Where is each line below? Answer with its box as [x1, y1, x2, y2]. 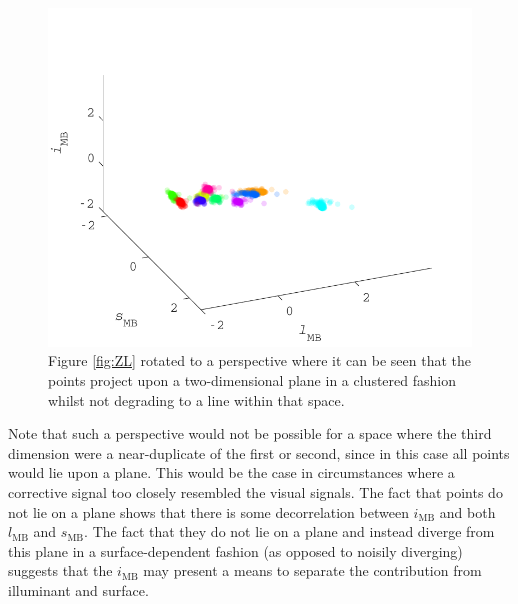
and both [439, 501, 496, 522]
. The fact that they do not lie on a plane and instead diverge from [84, 521, 495, 542]
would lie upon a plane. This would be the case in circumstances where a [8, 462, 455, 483]
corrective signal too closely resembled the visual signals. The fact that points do [8, 482, 503, 503]
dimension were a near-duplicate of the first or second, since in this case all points [8, 442, 510, 463]
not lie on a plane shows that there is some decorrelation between [8, 501, 409, 522]
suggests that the [8, 560, 113, 581]
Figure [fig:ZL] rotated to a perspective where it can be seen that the [48, 350, 472, 371]
